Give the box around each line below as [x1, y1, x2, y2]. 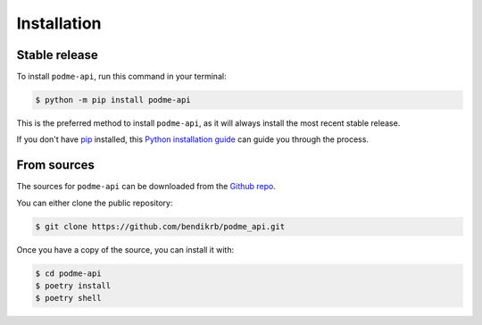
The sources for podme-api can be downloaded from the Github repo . [16, 181, 277, 192]
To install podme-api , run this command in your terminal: [16, 71, 227, 82]
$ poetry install [35, 281, 112, 291]
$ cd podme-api [35, 268, 102, 279]
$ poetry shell [35, 293, 102, 304]
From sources [16, 157, 96, 173]
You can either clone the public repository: [16, 197, 173, 208]
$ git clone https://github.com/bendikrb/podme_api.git [35, 221, 286, 231]
